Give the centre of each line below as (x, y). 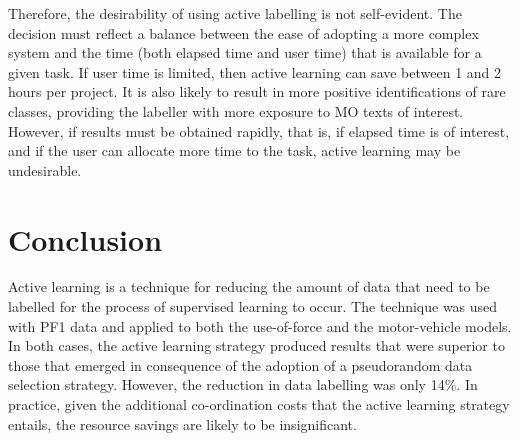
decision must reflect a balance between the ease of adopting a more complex (243, 32)
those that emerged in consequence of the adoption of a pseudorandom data (240, 364)
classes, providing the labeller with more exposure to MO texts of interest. (236, 110)
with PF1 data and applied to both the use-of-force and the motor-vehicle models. (260, 325)
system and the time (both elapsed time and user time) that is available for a (245, 52)
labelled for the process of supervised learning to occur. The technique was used (253, 306)
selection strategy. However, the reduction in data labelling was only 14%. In (243, 384)
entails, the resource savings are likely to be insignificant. (182, 423)
